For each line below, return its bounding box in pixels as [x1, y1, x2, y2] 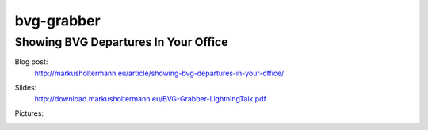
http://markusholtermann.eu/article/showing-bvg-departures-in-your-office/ [34, 68, 285, 78]
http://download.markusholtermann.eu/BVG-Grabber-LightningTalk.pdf [34, 94, 267, 103]
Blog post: [14, 57, 48, 67]
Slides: [14, 83, 37, 93]
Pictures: [14, 108, 44, 118]
